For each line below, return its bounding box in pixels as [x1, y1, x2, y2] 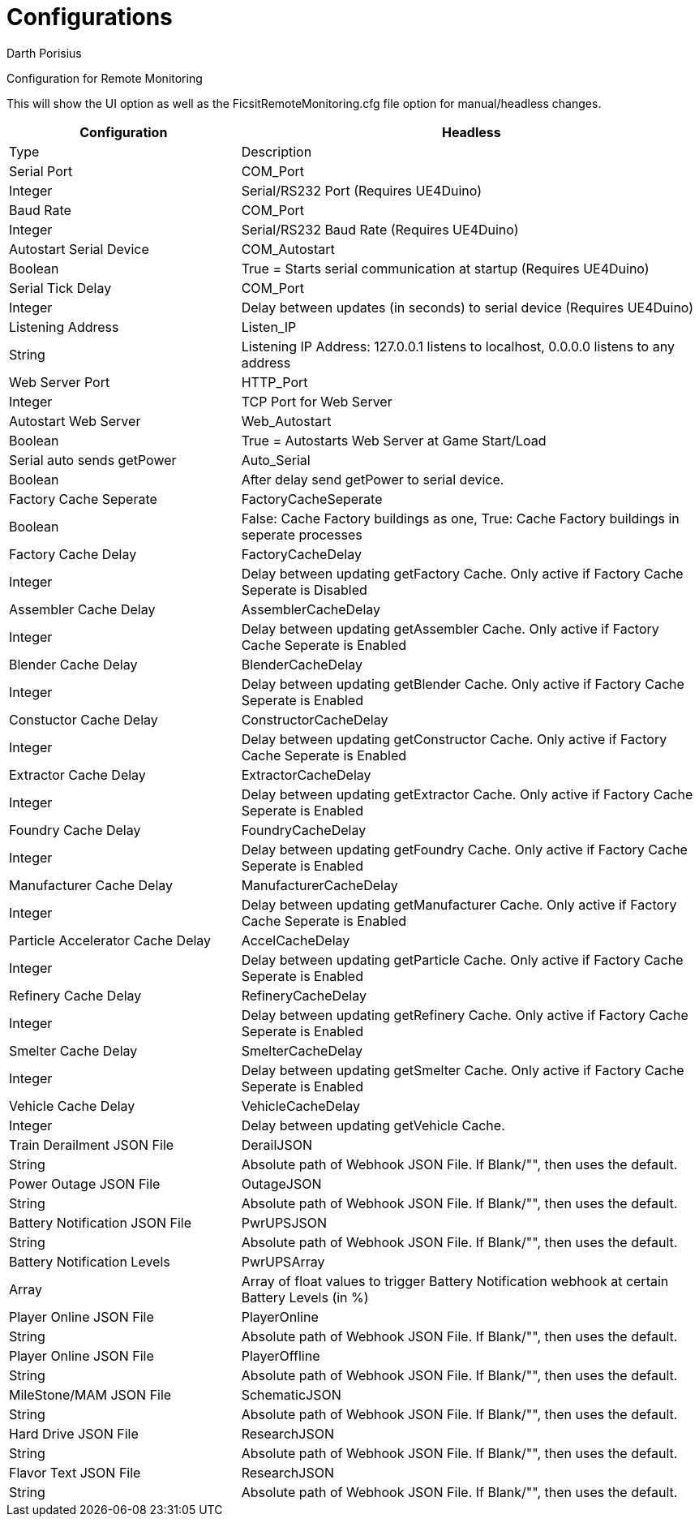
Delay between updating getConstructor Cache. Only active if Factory [241, 730, 667, 747]
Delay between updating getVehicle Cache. [241, 1116, 505, 1134]
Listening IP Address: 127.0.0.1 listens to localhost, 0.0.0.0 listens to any [241, 338, 675, 355]
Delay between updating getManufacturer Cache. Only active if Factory [241, 896, 677, 913]
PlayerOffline [241, 1347, 320, 1364]
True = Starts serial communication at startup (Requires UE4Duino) [241, 260, 650, 277]
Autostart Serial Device [9, 240, 149, 257]
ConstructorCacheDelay [241, 711, 388, 728]
